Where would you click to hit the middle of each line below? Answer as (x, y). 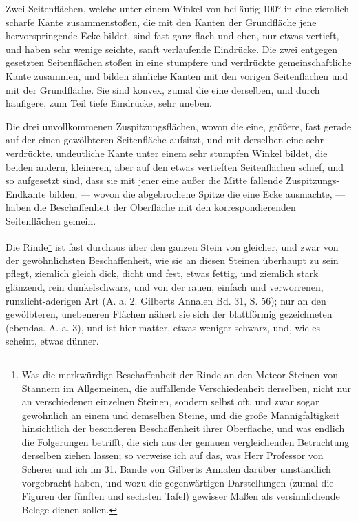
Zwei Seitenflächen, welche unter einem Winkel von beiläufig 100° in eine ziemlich (178, 8)
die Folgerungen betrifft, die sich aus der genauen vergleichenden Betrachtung (186, 441)
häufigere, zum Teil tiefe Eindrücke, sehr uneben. (109, 103)
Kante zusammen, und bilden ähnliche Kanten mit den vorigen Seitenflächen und (177, 75)
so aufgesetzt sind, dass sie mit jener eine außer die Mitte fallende (144, 180)
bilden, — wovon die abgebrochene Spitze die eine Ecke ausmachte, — (197, 193)
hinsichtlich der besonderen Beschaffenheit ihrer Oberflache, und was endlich (183, 428)
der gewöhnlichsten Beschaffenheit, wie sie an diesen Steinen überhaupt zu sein (172, 259)
